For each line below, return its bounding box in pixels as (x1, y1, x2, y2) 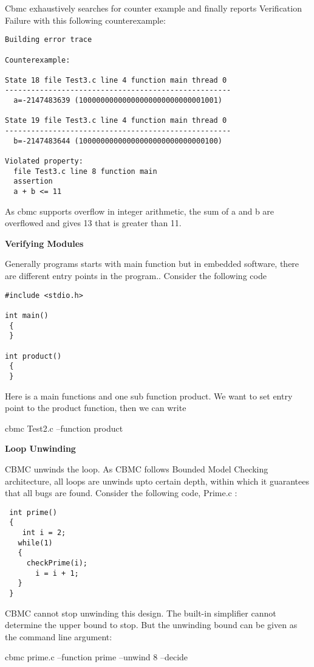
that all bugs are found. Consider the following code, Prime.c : (5, 486, 237, 499)
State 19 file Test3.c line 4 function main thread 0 (5, 116, 227, 125)
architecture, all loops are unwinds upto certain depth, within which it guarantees (5, 474, 309, 487)
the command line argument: (5, 630, 112, 643)
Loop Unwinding (5, 442, 76, 455)
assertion (13, 177, 53, 186)
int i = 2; (22, 528, 66, 537)
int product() (5, 351, 62, 361)
